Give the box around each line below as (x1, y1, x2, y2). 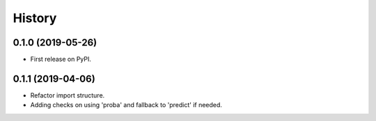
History (13, 10, 57, 26)
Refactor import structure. (30, 91, 105, 100)
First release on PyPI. (30, 55, 92, 64)
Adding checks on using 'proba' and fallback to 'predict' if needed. (30, 101, 223, 109)
